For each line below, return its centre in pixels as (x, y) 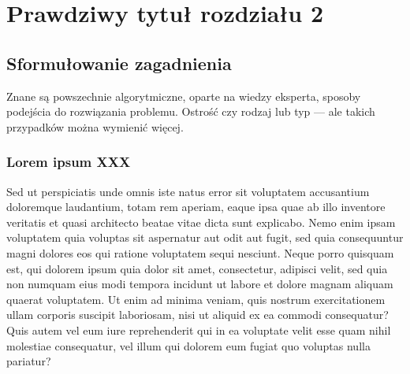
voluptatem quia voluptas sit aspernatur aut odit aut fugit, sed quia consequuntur (205, 237)
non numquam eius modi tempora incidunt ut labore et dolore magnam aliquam (200, 284)
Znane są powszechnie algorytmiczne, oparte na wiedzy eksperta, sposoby (184, 96)
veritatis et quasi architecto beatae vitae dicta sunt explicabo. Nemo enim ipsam (201, 222)
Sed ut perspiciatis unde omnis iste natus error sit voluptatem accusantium (188, 191)
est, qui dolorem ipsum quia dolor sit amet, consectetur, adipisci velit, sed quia (197, 268)
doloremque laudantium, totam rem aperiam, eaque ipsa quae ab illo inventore (196, 207)
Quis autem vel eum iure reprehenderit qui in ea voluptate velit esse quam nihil (199, 330)
